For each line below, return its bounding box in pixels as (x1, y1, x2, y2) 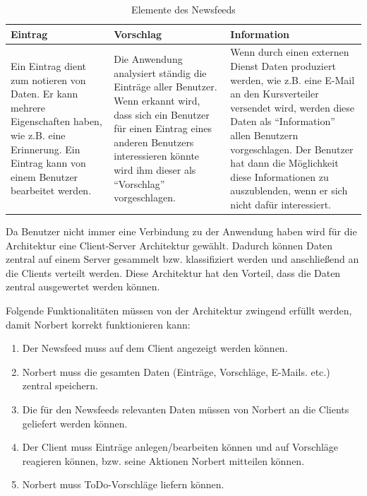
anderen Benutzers (114, 134, 194, 149)
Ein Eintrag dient (11, 59, 87, 73)
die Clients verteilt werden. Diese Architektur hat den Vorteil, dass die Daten (6, 265, 341, 280)
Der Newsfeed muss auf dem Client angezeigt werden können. (22, 341, 288, 355)
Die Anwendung (114, 52, 183, 66)
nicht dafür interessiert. (230, 196, 331, 211)
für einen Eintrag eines (114, 121, 212, 136)
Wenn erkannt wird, (114, 93, 200, 108)
